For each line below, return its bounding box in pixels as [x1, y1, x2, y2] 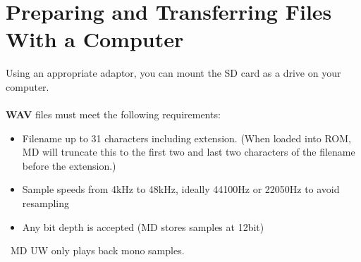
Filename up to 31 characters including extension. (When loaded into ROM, [22, 130, 351, 145]
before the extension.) [22, 158, 116, 173]
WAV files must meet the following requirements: [6, 107, 221, 122]
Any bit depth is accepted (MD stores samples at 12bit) [22, 219, 264, 234]
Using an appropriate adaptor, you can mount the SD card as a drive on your [6, 65, 341, 80]
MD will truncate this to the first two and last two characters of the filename [22, 144, 355, 159]
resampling [22, 196, 70, 211]
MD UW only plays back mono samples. [10, 243, 185, 258]
